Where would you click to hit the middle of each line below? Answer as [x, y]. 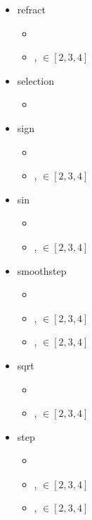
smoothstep [42, 270]
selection [35, 80]
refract [31, 9]
